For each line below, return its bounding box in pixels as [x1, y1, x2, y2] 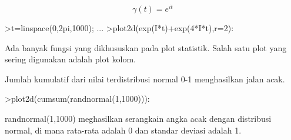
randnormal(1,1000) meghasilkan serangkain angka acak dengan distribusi [5, 112, 272, 125]
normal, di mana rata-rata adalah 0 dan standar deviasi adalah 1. [5, 124, 242, 136]
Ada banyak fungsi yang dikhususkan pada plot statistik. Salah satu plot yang [5, 41, 287, 54]
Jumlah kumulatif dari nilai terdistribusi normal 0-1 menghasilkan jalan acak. [5, 72, 285, 85]
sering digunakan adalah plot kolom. [5, 53, 136, 65]
